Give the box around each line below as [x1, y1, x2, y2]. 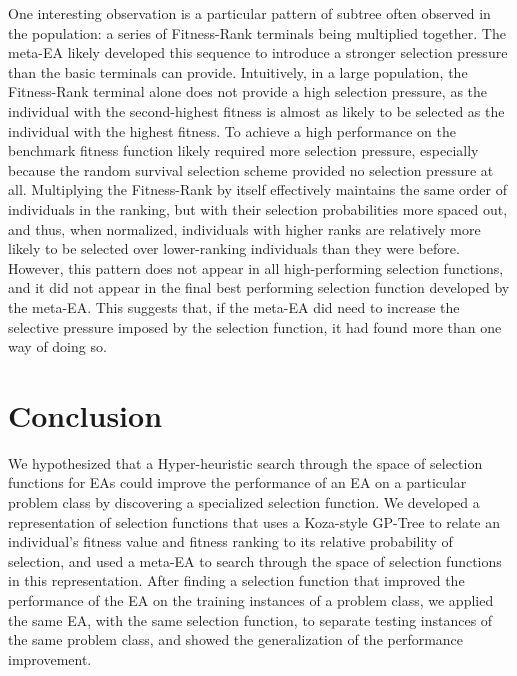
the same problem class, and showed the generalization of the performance [8, 629, 464, 650]
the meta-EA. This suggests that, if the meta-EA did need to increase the [8, 296, 460, 317]
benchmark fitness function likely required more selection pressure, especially [8, 140, 479, 161]
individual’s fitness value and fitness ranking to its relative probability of [8, 531, 453, 552]
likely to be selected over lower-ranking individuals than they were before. [8, 238, 460, 259]
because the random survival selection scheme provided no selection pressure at [8, 159, 494, 180]
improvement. [8, 648, 92, 669]
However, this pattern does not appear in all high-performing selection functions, [8, 257, 504, 278]
